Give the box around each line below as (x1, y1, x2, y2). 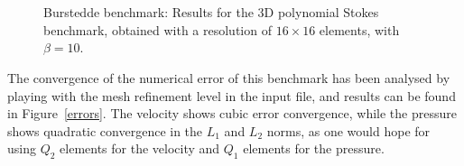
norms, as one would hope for (266, 121, 431, 140)
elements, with (319, 20, 400, 39)
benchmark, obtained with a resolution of (43, 20, 272, 39)
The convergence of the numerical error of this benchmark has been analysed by (7, 68, 450, 87)
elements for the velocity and (60, 139, 220, 158)
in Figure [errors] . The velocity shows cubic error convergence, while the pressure (7, 104, 457, 123)
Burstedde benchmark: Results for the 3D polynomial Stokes (43, 3, 379, 22)
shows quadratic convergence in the (7, 121, 203, 140)
